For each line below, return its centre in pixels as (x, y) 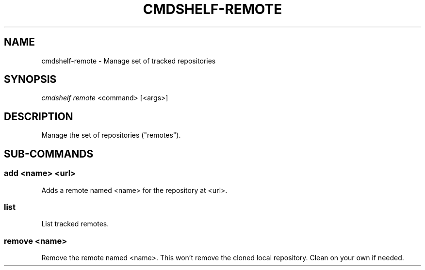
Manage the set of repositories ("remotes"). (111, 135)
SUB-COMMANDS (49, 154)
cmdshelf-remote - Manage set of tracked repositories (129, 61)
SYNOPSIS (30, 79)
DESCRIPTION (39, 116)
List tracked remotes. (75, 224)
